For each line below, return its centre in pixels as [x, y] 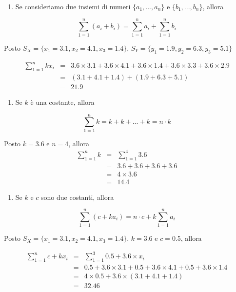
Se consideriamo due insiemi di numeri [73, 6]
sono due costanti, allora [78, 197]
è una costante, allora [62, 102]
